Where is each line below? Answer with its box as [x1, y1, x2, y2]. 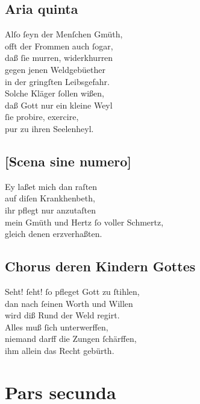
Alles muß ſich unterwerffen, [5, 320, 108, 333]
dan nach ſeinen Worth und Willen [5, 297, 133, 309]
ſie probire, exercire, [5, 110, 79, 123]
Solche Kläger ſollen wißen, [5, 87, 104, 99]
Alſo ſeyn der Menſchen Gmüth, [5, 28, 123, 40]
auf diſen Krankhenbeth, [5, 192, 95, 204]
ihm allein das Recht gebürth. [5, 344, 114, 356]
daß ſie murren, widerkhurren [5, 51, 113, 64]
